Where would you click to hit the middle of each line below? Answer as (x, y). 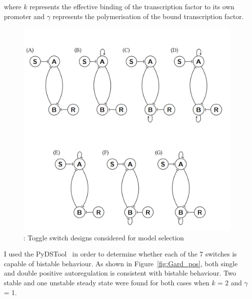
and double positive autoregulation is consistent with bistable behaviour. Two (120, 273)
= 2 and (230, 283)
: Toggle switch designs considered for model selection (104, 237)
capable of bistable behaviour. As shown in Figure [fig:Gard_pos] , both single (121, 263)
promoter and (24, 16)
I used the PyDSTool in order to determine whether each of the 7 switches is (120, 254)
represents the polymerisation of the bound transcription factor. (148, 16)
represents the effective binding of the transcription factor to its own (132, 6)
